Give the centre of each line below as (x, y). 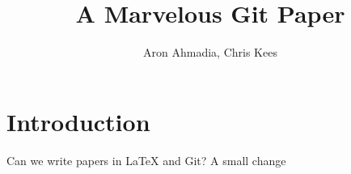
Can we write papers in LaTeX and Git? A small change (146, 160)
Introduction (78, 121)
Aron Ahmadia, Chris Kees (210, 52)
